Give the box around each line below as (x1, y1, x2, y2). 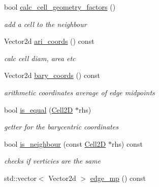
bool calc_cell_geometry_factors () (4, 2, 116, 12)
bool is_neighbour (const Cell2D (4, 138, 106, 149)
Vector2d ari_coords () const (4, 36, 94, 46)
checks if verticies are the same (4, 155, 101, 166)
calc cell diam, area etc (4, 52, 76, 63)
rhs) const (111, 138, 143, 149)
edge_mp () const (90, 172, 146, 183)
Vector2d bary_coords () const (4, 70, 100, 81)
